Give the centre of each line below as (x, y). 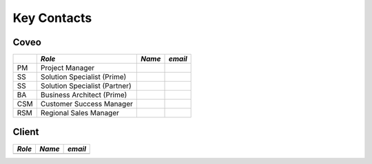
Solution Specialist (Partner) (86, 86)
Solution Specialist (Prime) (83, 77)
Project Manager (68, 68)
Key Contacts (52, 18)
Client (26, 132)
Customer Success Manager (87, 104)
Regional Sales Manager (80, 113)
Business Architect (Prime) (84, 95)
